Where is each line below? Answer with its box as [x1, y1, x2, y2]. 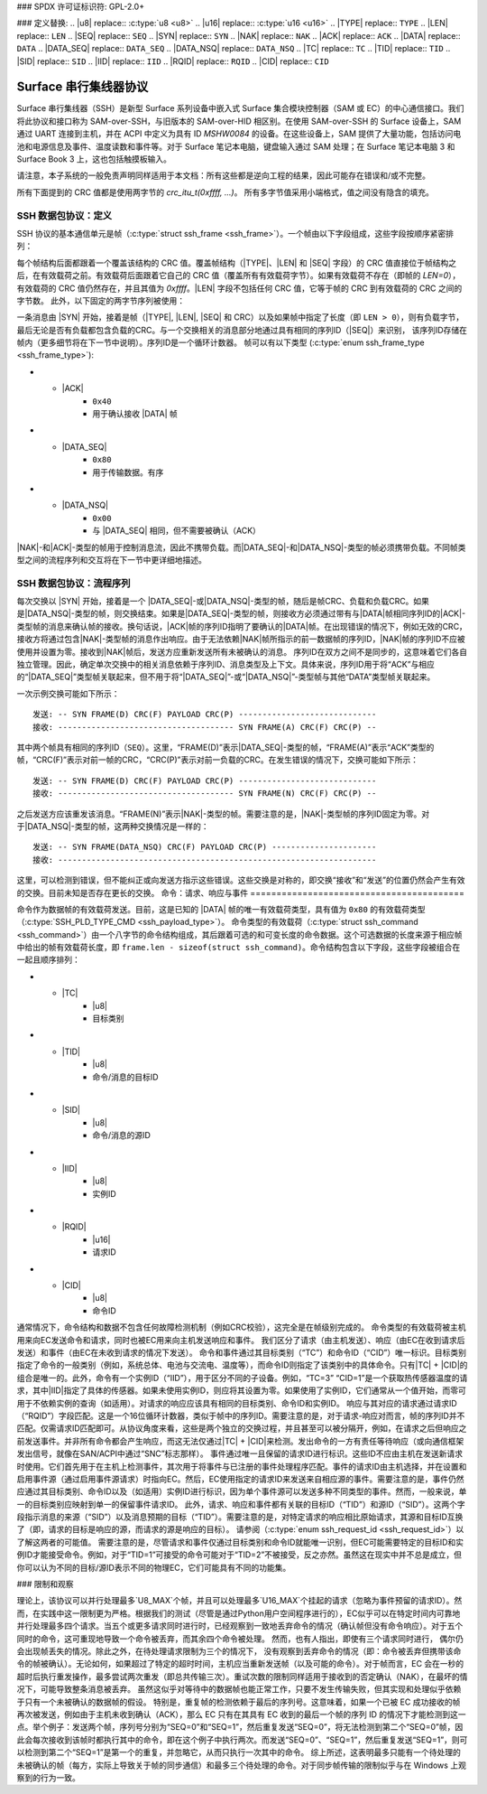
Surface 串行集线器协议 [16, 79, 149, 95]
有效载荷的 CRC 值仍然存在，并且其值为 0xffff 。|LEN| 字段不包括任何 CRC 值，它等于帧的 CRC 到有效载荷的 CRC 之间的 [16, 283, 463, 294]
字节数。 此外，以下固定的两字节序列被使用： [16, 294, 185, 306]
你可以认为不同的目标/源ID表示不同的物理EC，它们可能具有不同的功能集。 [16, 1562, 291, 1573]
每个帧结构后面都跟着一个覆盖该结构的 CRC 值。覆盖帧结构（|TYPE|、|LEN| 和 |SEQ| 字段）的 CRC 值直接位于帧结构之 [16, 257, 457, 268]
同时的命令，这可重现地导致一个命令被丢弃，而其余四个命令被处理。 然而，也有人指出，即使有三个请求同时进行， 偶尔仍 [16, 1633, 464, 1644]
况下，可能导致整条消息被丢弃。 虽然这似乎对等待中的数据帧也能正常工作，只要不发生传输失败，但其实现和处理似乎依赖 [16, 1684, 462, 1695]
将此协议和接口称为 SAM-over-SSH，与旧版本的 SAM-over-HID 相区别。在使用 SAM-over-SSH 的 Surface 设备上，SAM [16, 116, 462, 126]
